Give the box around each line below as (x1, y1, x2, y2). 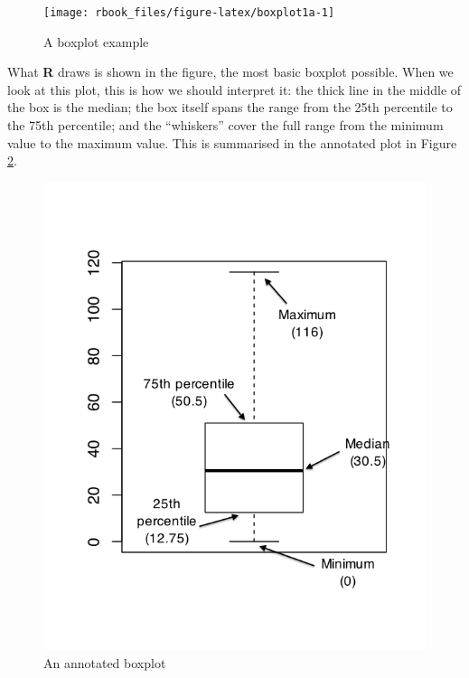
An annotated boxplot (43, 653, 166, 672)
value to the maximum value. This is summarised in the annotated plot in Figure (7, 133, 457, 152)
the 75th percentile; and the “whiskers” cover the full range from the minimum (7, 116, 444, 135)
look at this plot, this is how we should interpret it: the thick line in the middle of (7, 80, 462, 99)
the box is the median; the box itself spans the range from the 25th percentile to (7, 98, 453, 117)
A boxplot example (43, 32, 149, 51)
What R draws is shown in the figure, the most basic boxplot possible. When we (7, 62, 454, 81)
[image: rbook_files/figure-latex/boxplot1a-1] (43, 6, 335, 19)
